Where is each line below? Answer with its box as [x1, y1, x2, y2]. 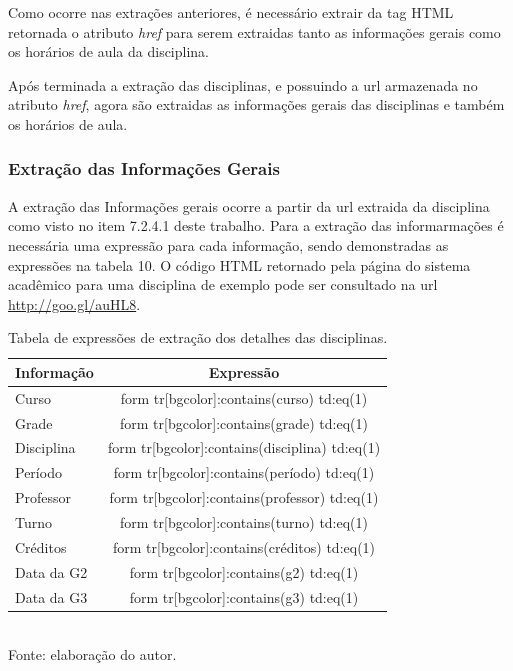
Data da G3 [15, 586, 88, 607]
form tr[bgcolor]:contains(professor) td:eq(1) [109, 487, 379, 508]
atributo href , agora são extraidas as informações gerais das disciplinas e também [8, 94, 505, 115]
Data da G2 [15, 561, 88, 582]
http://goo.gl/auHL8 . [8, 293, 141, 314]
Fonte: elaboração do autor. [8, 644, 177, 665]
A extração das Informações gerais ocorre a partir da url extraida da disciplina [8, 195, 490, 216]
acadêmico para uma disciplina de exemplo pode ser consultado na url [8, 274, 438, 295]
